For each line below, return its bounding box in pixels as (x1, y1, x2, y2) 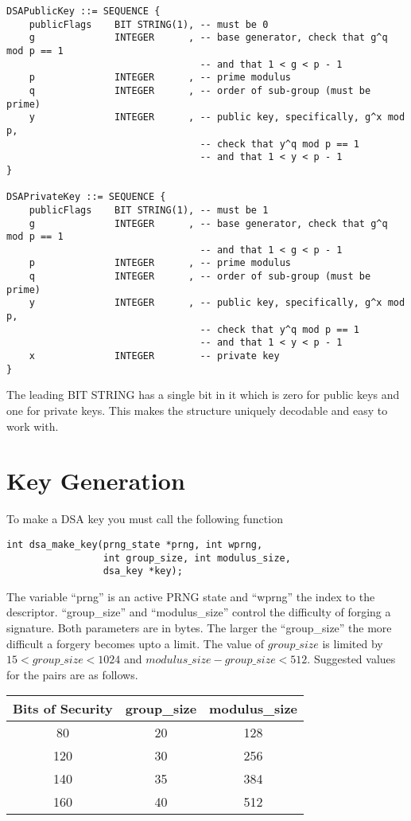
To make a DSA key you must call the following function (6, 510, 283, 527)
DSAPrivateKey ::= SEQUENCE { (6, 191, 166, 203)
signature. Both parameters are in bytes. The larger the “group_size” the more (6, 620, 392, 636)
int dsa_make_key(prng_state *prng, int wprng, (6, 538, 263, 550)
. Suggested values (307, 651, 396, 667)
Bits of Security (13, 699, 113, 718)
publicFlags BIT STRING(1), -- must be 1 (29, 204, 269, 216)
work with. (6, 417, 59, 434)
